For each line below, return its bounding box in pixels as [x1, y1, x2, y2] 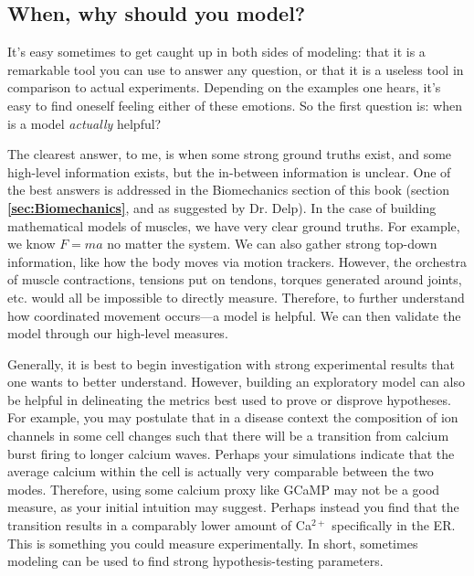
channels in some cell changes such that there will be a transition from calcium [7, 426, 449, 445]
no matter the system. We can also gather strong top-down [107, 234, 437, 253]
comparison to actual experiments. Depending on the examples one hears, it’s [7, 78, 441, 97]
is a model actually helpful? [7, 113, 162, 133]
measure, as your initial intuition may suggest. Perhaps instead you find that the [7, 497, 459, 517]
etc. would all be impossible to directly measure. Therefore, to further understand [7, 287, 465, 306]
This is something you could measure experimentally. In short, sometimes [7, 533, 418, 552]
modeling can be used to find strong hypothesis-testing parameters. [7, 551, 384, 571]
